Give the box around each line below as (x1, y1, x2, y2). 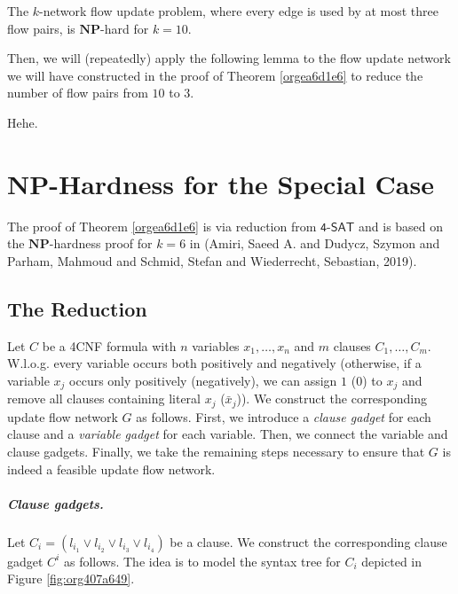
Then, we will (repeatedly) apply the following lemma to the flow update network (7, 49, 451, 67)
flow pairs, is (7, 19, 75, 37)
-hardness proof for (49, 234, 153, 253)
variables (192, 336, 240, 355)
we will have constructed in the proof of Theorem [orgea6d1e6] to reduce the (7, 66, 423, 84)
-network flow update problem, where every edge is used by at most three (39, 2, 439, 20)
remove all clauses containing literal (7, 389, 201, 408)
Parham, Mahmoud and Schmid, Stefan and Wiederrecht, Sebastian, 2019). (7, 251, 417, 270)
